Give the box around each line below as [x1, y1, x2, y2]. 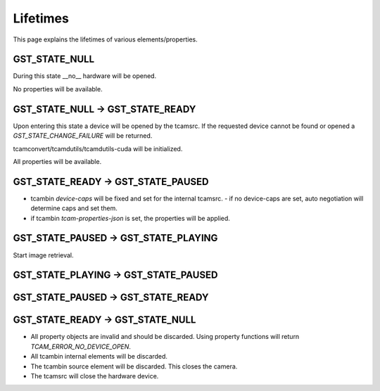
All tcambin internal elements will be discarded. [30, 352, 168, 361]
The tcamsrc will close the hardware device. [30, 372, 159, 380]
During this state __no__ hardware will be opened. [13, 72, 157, 80]
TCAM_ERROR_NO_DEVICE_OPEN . [30, 342, 132, 351]
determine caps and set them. [30, 204, 118, 212]
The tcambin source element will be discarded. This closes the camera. [30, 362, 238, 371]
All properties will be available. [13, 157, 102, 165]
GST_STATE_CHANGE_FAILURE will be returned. [13, 132, 153, 140]
